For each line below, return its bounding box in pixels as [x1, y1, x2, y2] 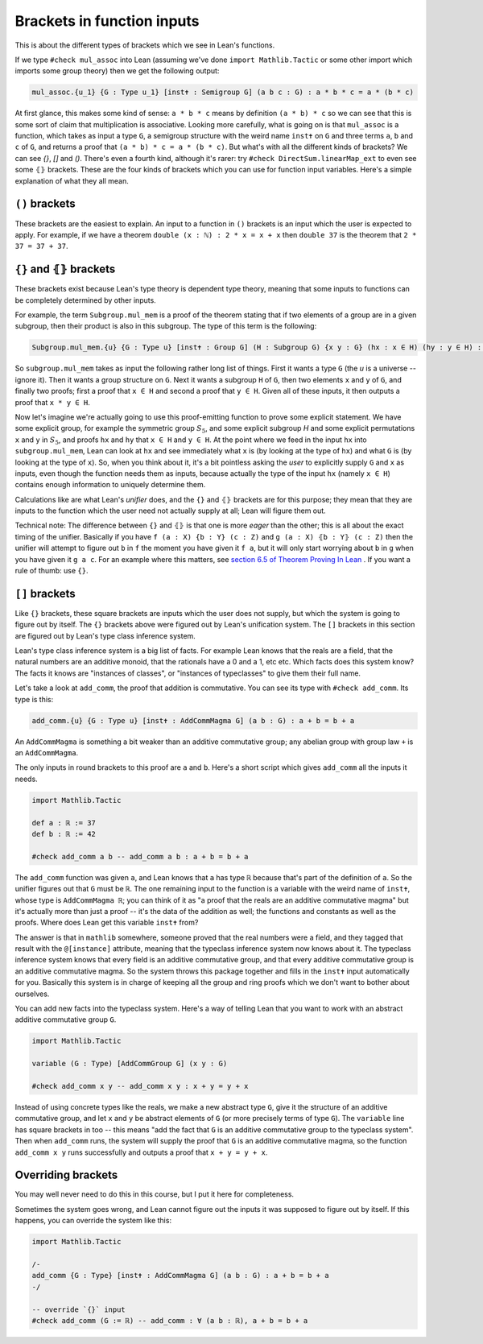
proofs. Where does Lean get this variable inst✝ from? [14, 918, 199, 928]
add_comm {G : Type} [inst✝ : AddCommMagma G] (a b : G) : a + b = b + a [31, 1271, 329, 1280]
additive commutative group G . [14, 1015, 117, 1024]
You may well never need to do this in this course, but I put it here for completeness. [14, 1189, 294, 1199]
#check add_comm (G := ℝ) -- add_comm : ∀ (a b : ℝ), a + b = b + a [31, 1316, 308, 1325]
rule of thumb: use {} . [14, 566, 89, 576]
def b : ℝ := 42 [31, 829, 97, 838]
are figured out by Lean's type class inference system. [14, 631, 196, 640]
